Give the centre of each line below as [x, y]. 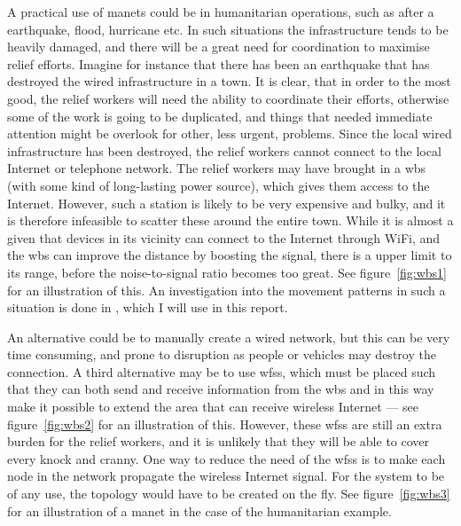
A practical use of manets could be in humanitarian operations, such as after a [221, 12]
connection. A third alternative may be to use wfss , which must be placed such [222, 371]
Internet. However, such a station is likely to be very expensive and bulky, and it [227, 203]
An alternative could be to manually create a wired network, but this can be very [229, 337]
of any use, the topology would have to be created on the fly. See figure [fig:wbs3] [229, 494]
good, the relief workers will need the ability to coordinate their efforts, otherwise [228, 98]
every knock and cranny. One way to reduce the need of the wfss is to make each [227, 458]
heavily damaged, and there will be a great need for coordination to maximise [219, 47]
